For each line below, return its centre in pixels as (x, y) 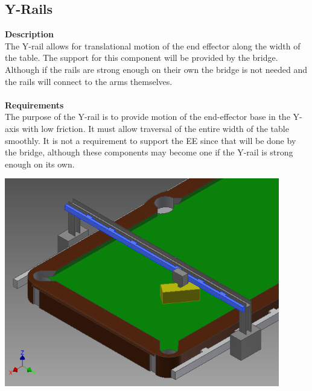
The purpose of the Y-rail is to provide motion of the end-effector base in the (148, 117)
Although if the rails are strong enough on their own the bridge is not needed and (156, 69)
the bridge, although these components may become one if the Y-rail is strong (149, 152)
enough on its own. (40, 164)
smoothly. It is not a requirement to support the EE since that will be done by (151, 140)
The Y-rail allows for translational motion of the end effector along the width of (153, 45)
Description (30, 34)
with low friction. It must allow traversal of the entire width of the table (155, 128)
